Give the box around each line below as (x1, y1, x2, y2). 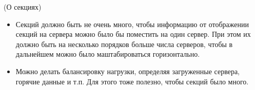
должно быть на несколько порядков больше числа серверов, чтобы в (15, 38, 233, 49)
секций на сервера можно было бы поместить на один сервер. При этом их (15, 29, 251, 39)
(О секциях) (4, 2, 42, 12)
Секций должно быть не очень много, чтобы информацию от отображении (15, 18, 249, 29)
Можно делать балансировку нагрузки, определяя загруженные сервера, (15, 65, 240, 76)
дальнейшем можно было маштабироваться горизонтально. (15, 49, 200, 59)
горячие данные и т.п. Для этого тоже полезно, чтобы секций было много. (15, 76, 249, 86)
